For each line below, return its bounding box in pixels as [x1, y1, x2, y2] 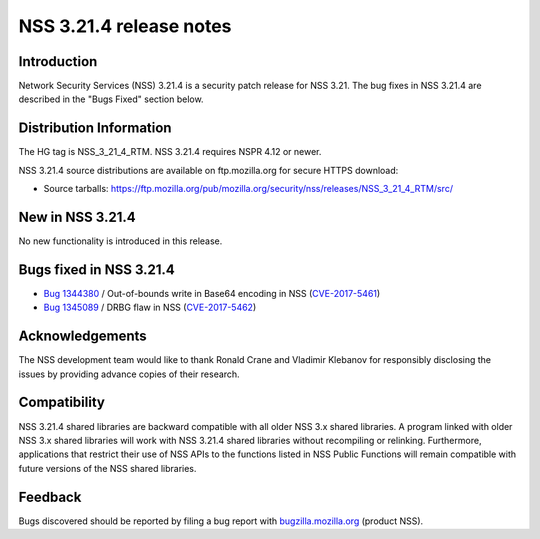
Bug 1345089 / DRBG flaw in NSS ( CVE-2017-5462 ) [43, 301, 257, 314]
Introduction [18, 53, 98, 70]
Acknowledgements [18, 328, 147, 345]
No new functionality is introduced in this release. [18, 235, 223, 247]
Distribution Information [18, 120, 172, 137]
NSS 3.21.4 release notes [18, 15, 232, 37]
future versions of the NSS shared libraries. [18, 462, 197, 474]
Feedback [18, 488, 82, 505]
